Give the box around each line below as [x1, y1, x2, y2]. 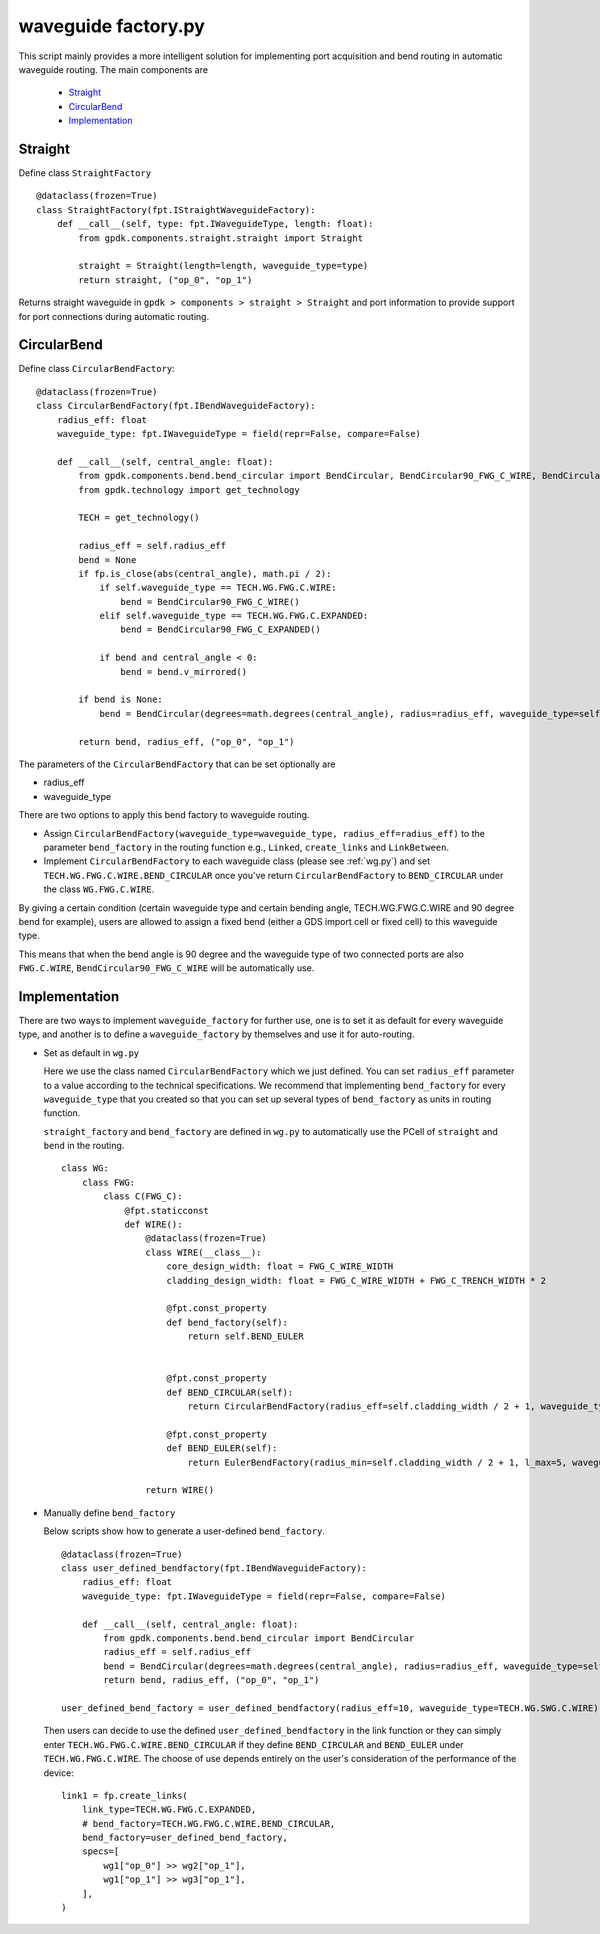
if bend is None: [78, 694, 164, 705]
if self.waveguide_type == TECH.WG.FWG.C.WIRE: [99, 582, 337, 594]
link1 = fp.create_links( [61, 1790, 189, 1801]
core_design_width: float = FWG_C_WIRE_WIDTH [166, 1261, 394, 1272]
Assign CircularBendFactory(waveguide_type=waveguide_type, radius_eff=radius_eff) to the [43, 827, 485, 839]
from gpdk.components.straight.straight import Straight [78, 232, 364, 244]
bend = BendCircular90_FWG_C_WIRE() [120, 596, 300, 607]
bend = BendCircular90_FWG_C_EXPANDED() [120, 624, 322, 635]
